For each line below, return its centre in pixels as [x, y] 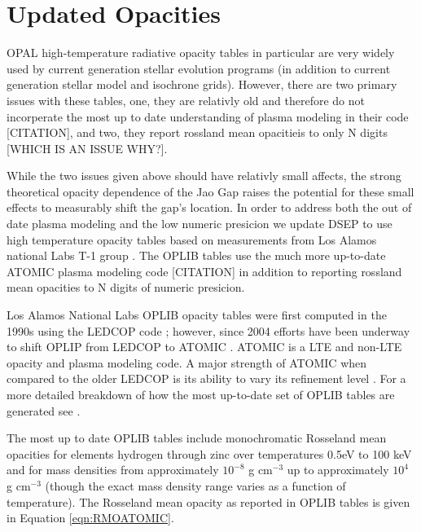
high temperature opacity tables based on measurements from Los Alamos [192, 239]
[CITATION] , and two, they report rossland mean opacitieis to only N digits [197, 132]
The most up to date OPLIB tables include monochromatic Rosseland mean [197, 438]
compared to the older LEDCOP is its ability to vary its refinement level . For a [206, 378]
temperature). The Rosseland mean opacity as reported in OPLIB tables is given [208, 501]
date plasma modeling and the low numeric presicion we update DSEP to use [200, 224]
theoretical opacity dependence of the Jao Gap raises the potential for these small [210, 191]
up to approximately [338, 470]
